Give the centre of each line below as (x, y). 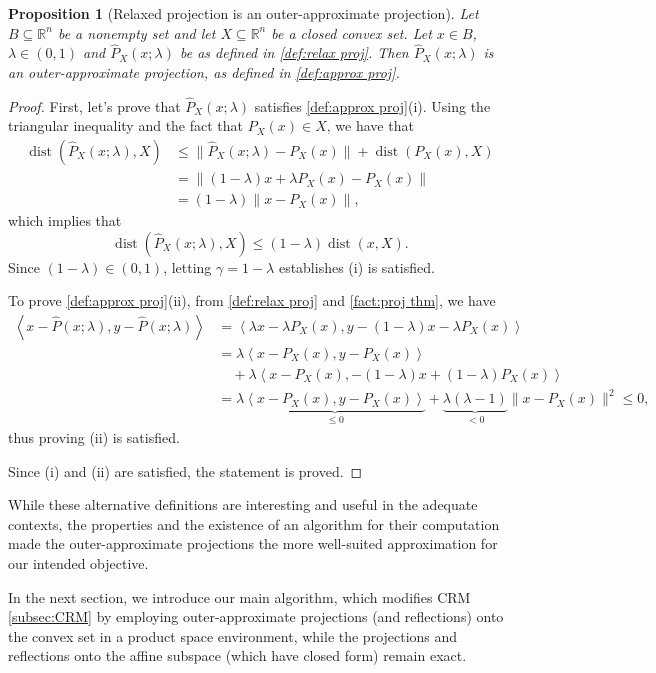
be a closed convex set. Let (351, 32)
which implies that (65, 220)
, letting (187, 266)
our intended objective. (78, 562)
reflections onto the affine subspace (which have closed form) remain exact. (237, 655)
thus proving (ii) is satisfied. (94, 436)
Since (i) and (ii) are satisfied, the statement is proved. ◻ (185, 470)
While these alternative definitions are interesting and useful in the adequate (243, 504)
